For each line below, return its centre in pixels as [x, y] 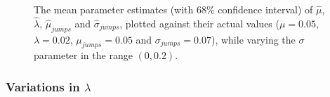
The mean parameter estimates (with [114, 9]
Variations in [43, 86]
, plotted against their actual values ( [199, 23]
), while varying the [253, 39]
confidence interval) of [265, 9]
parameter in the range [83, 55]
